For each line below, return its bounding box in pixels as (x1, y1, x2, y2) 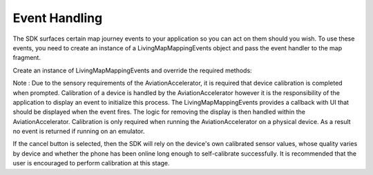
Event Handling (12, 10, 103, 25)
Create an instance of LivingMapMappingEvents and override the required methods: (12, 66, 252, 74)
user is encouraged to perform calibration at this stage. (12, 159, 170, 167)
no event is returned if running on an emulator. (12, 127, 145, 136)
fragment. (12, 54, 41, 62)
